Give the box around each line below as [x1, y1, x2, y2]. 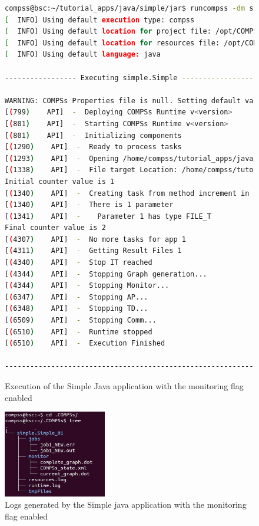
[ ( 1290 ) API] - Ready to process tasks [5, 143, 182, 152]
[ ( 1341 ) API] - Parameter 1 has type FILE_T [5, 212, 211, 221]
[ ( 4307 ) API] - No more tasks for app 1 [5, 235, 186, 244]
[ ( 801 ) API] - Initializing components [5, 131, 182, 140]
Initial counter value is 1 [5, 177, 115, 186]
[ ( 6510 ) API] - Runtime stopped [5, 327, 152, 336]
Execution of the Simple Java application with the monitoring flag [5, 380, 244, 392]
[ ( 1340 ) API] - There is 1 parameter [5, 200, 174, 209]
